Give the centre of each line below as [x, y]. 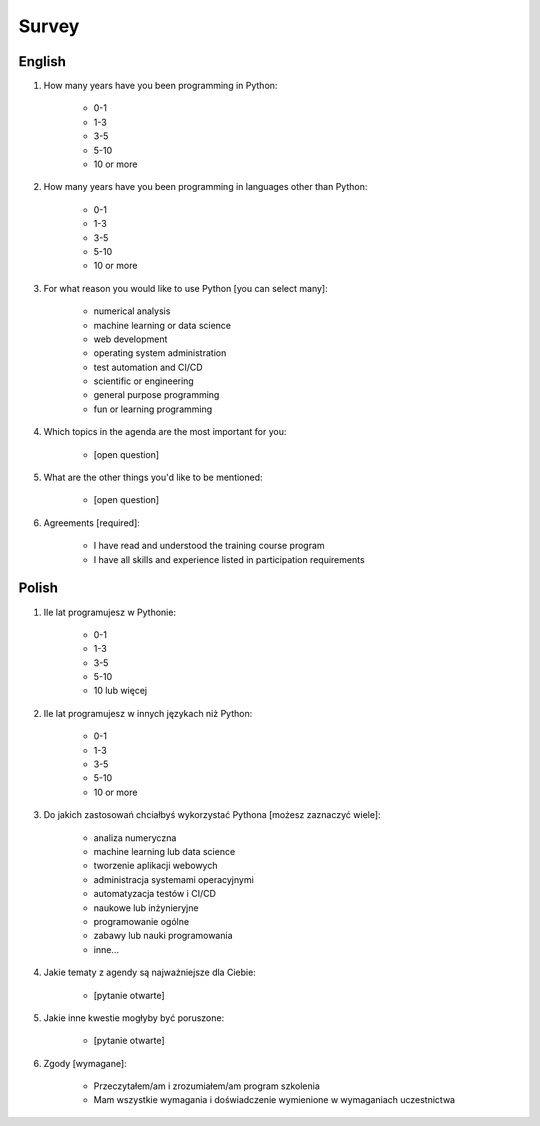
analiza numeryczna [135, 837]
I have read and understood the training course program [209, 546]
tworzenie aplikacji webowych [155, 866]
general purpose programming [156, 395]
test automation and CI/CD [148, 367]
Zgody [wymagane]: [85, 1063]
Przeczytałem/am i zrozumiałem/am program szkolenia [206, 1086]
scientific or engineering [143, 381]
